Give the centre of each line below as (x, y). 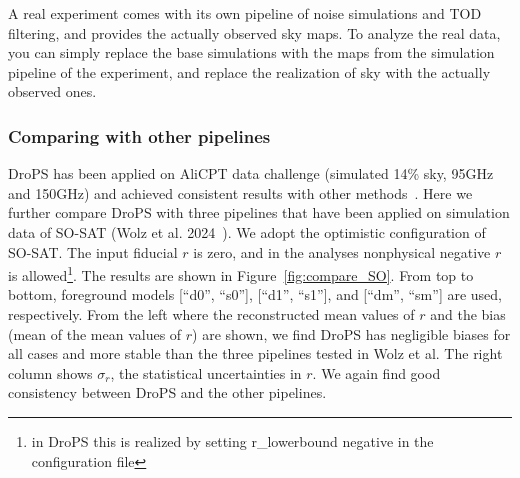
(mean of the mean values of (95, 333)
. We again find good (376, 372)
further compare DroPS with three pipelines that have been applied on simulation (259, 212)
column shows (50, 372)
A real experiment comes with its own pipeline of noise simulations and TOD (245, 13)
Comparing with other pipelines (139, 135)
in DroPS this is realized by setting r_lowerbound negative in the (232, 440)
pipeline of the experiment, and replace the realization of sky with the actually (249, 71)
